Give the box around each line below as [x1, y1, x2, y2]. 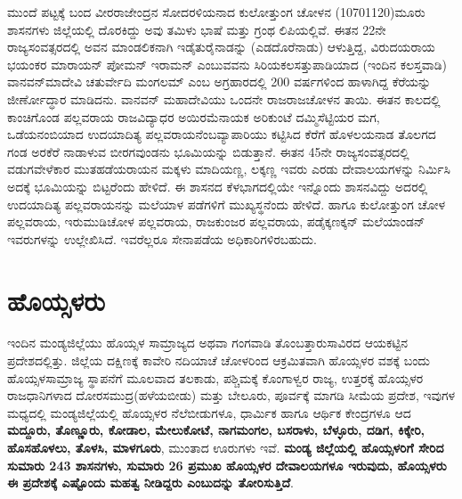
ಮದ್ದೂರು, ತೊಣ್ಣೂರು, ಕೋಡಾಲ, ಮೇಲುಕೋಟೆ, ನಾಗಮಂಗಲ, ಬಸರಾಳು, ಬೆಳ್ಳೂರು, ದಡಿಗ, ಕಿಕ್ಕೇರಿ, [7, 421, 426, 439]
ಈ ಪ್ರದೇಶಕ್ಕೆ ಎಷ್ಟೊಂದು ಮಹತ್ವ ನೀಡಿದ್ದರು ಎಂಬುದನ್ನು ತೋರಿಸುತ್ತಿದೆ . [7, 473, 294, 492]
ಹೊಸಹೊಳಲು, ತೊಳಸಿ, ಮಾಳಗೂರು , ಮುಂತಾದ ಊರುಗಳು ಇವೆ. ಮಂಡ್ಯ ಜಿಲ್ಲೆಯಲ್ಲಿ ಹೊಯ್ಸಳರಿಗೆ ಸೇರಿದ [7, 438, 444, 456]
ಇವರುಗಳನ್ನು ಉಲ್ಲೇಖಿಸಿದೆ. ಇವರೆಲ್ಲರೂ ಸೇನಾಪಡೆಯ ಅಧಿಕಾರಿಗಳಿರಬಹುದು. [7, 229, 317, 248]
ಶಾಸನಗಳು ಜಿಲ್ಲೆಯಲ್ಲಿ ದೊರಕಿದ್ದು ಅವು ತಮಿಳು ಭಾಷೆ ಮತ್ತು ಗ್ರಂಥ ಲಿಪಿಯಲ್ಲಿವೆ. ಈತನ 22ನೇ [7, 20, 386, 38]
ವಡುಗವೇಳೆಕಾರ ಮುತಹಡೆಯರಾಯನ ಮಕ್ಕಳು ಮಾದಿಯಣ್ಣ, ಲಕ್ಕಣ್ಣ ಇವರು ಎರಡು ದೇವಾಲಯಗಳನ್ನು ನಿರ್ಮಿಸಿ [7, 160, 450, 178]
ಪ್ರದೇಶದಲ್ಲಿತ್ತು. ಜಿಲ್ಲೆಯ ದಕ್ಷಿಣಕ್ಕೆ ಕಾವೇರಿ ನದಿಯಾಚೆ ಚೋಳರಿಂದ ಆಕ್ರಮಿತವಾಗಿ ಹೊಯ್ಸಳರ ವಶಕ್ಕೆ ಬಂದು [7, 351, 430, 370]
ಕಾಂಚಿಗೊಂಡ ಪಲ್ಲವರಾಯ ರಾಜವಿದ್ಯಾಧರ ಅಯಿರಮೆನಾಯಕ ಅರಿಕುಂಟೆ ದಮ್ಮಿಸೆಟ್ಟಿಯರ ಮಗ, [7, 107, 380, 126]
